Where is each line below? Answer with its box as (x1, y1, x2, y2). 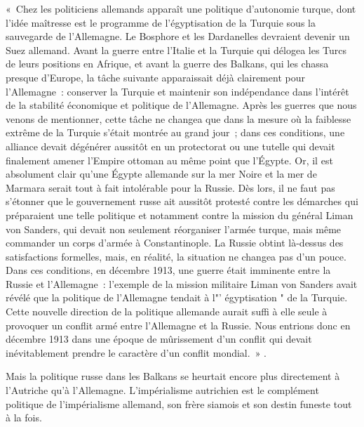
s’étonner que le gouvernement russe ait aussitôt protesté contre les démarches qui (6, 194, 358, 209)
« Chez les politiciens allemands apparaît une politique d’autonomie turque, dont (6, 1, 356, 15)
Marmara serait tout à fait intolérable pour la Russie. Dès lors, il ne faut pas (6, 180, 335, 195)
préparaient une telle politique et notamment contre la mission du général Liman (6, 207, 353, 222)
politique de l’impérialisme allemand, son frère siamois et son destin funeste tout (6, 396, 352, 411)
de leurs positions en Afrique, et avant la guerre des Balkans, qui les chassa (6, 56, 329, 71)
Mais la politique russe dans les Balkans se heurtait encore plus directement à (6, 369, 340, 383)
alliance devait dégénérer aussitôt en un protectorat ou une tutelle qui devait (6, 138, 335, 153)
